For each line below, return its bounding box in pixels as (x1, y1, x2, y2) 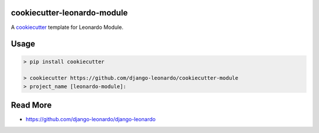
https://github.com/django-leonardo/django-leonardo (25, 116, 156, 123)
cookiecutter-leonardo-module (11, 8, 128, 18)
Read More (11, 100, 52, 111)
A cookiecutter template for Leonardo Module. (11, 24, 123, 31)
